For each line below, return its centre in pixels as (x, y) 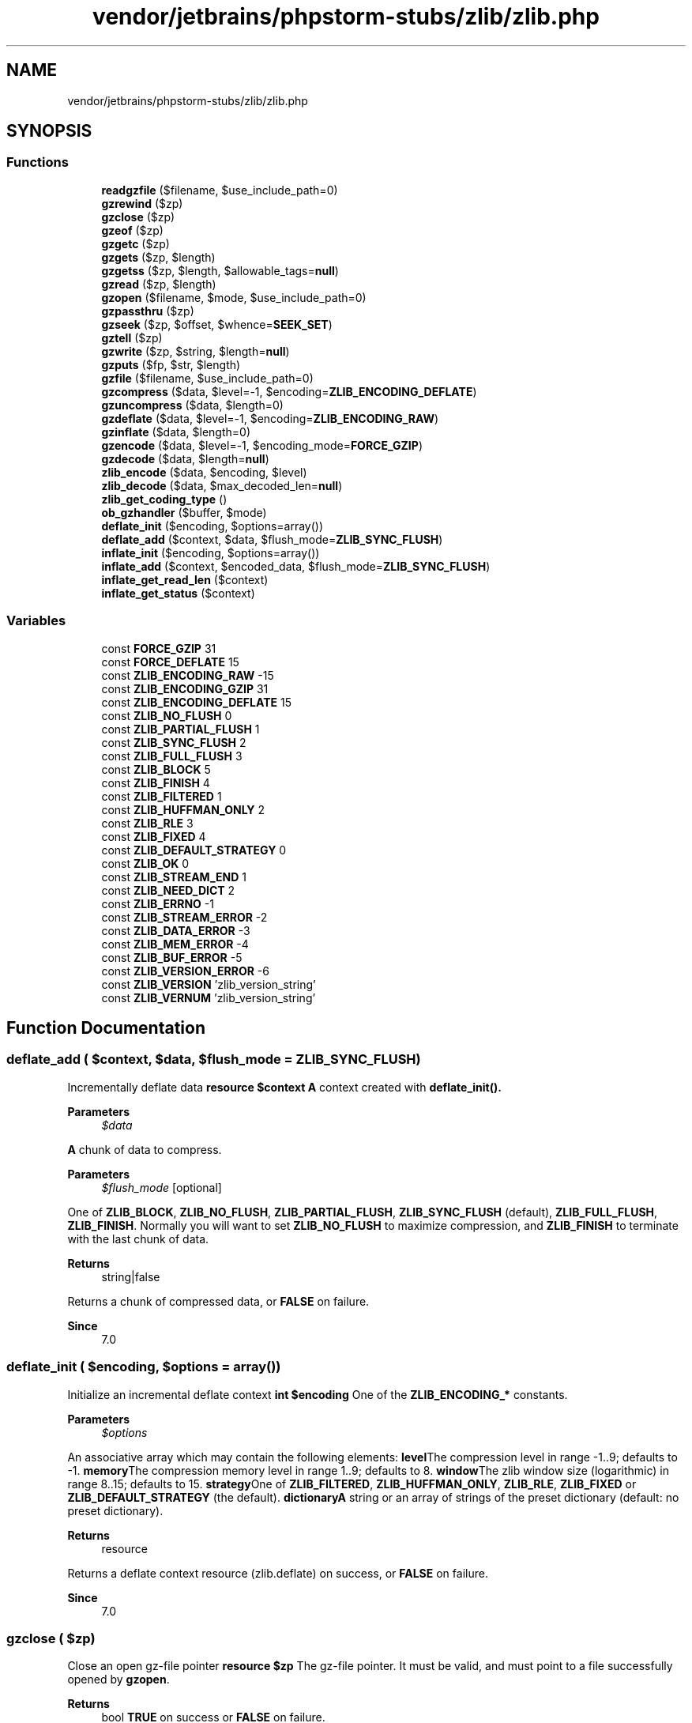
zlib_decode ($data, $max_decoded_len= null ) (222, 485)
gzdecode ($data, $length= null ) (185, 458)
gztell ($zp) (132, 337)
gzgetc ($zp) (135, 243)
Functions (38, 162)
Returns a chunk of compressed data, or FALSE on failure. (218, 1301)
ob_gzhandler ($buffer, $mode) (184, 512)
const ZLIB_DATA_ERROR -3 (176, 930)
